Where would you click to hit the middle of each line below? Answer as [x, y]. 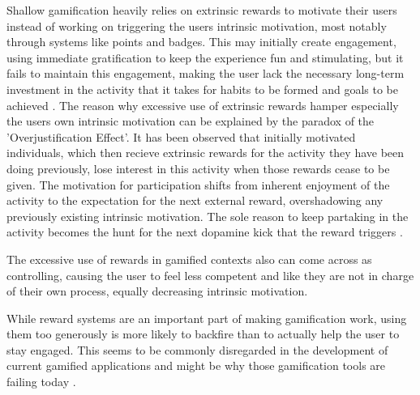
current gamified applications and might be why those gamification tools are [196, 365]
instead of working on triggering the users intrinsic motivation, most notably [197, 25]
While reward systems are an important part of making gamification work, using [207, 318]
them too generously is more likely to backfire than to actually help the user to [203, 334]
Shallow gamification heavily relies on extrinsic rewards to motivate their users [202, 10]
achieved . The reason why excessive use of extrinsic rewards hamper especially [203, 105]
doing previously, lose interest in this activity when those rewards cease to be [198, 168]
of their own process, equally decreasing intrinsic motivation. [157, 291]
